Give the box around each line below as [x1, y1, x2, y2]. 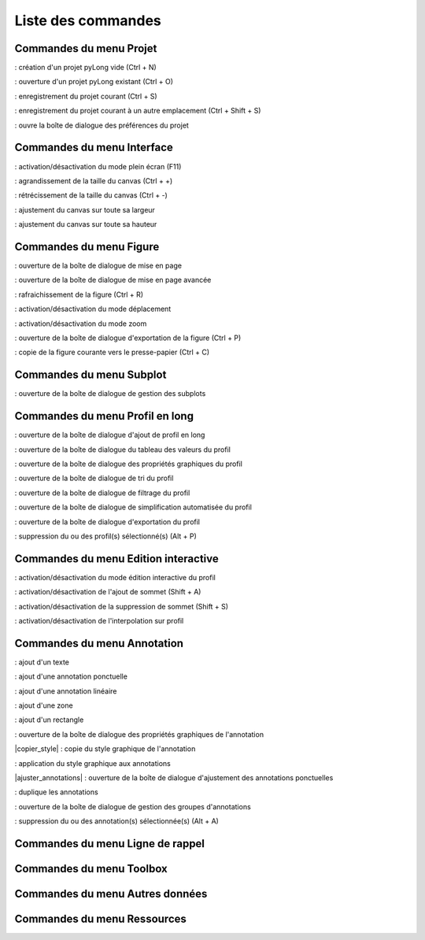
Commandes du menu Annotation [14, 636, 184, 649]
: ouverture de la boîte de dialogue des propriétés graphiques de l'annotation [14, 729, 264, 739]
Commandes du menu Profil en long [14, 409, 194, 423]
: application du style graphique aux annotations [14, 758, 171, 768]
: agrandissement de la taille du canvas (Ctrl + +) [14, 176, 173, 185]
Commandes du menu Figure [14, 240, 160, 254]
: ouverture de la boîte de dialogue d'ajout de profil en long [14, 430, 205, 440]
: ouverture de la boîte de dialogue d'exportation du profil [14, 516, 201, 527]
